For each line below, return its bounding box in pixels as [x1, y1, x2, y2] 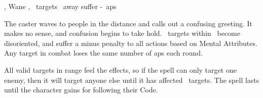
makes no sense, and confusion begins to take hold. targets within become [4, 28, 240, 38]
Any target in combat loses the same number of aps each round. [4, 47, 203, 58]
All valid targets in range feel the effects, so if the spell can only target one [4, 64, 237, 75]
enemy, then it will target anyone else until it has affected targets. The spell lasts [4, 74, 259, 85]
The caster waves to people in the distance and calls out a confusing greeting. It [4, 18, 253, 28]
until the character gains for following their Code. [4, 84, 158, 95]
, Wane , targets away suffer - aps [4, 1, 117, 11]
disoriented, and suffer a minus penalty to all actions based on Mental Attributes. [4, 37, 257, 48]
